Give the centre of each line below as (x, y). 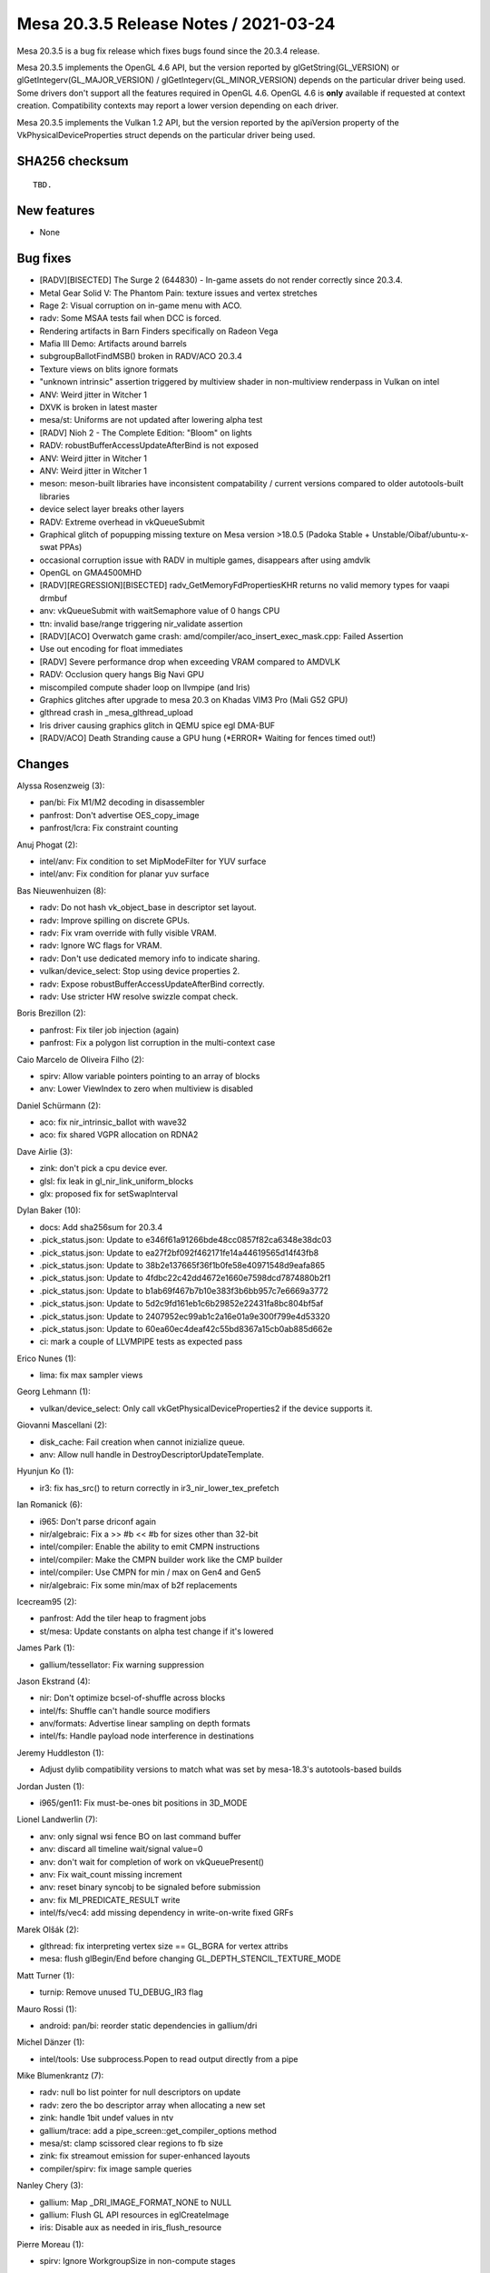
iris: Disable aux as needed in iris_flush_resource (131, 2228)
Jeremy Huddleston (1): (60, 1752)
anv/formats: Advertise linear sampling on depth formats (145, 1724)
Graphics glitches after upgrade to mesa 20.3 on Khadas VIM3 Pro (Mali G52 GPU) (194, 700)
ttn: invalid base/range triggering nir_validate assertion (141, 624)
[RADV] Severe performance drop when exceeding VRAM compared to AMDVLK (190, 661)
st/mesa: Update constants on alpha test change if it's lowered (157, 1631)
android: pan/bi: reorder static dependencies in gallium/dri (148, 2025)
